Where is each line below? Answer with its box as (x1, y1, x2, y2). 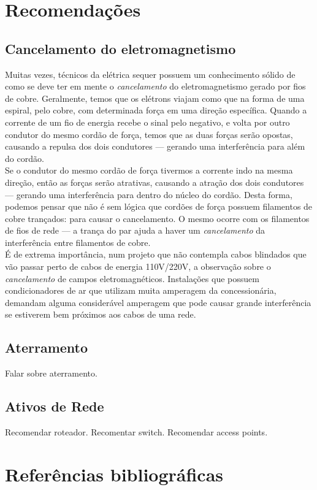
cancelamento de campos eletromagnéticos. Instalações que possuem (5, 272, 259, 285)
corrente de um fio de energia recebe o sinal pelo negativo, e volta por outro (5, 115, 290, 128)
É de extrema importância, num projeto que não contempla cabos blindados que (5, 248, 307, 261)
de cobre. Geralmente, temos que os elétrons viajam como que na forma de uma (5, 91, 305, 104)
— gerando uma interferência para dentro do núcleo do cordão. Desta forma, (5, 188, 292, 201)
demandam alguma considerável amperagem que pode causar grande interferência (5, 296, 311, 308)
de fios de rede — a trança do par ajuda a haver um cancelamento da (5, 224, 265, 237)
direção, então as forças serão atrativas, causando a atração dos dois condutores (5, 175, 304, 188)
